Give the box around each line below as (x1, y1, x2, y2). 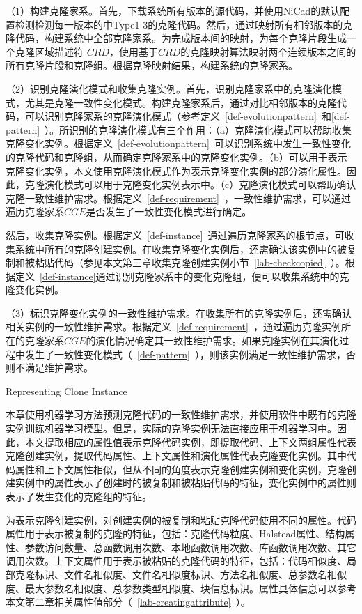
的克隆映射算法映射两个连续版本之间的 (180, 44, 356, 59)
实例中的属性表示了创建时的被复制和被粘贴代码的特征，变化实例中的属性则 (15, 475, 356, 490)
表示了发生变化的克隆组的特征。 (6, 489, 152, 503)
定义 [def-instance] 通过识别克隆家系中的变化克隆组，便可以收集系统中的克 (15, 268, 349, 283)
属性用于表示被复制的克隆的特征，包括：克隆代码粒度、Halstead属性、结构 (6, 526, 345, 541)
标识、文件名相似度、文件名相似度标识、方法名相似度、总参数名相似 (34, 567, 347, 581)
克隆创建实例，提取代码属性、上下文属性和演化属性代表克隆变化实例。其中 (6, 448, 347, 463)
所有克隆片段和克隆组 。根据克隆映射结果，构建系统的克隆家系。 (6, 58, 298, 72)
